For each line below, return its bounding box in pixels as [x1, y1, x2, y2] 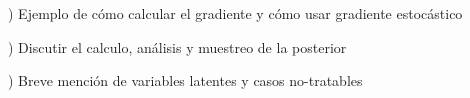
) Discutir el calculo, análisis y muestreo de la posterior [8, 36, 347, 57]
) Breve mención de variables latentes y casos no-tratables [8, 70, 363, 91]
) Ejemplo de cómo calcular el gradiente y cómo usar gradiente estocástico [8, 3, 463, 23]
